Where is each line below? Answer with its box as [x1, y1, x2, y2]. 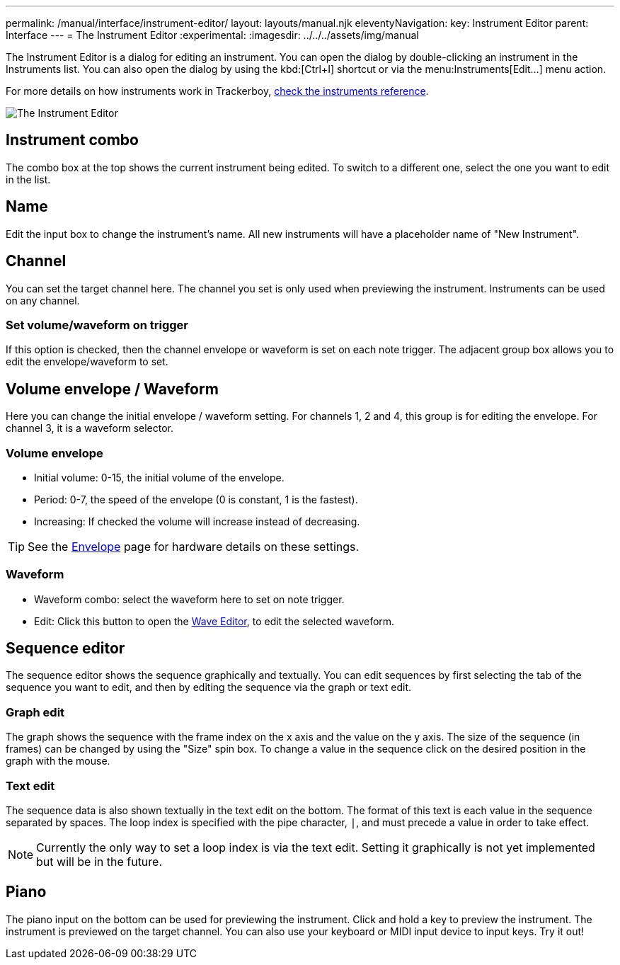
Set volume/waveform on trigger [6, 317, 188, 332]
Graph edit [6, 704, 65, 719]
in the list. [6, 173, 51, 185]
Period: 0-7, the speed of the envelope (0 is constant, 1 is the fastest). [34, 493, 358, 506]
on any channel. [6, 294, 80, 307]
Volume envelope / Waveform [6, 379, 219, 398]
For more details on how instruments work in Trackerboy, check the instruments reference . [6, 85, 429, 97]
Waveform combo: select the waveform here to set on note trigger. [34, 593, 345, 605]
